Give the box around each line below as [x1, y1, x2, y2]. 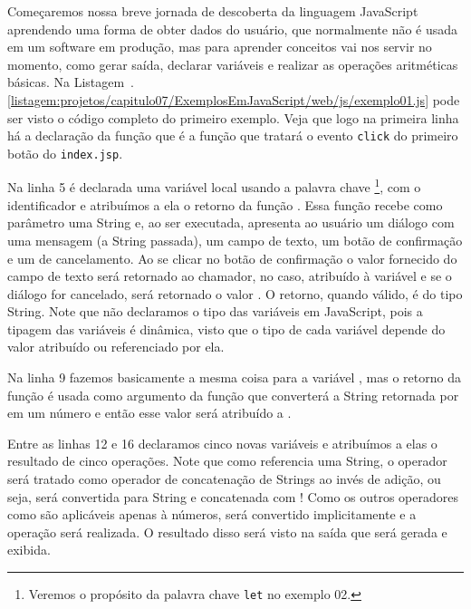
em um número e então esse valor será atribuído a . [7, 403, 292, 422]
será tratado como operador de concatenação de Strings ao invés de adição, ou [7, 469, 441, 488]
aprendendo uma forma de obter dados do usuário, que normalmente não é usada [7, 19, 458, 38]
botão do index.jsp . [7, 143, 123, 162]
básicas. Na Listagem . [7, 72, 135, 92]
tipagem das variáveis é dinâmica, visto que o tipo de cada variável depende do [7, 319, 446, 338]
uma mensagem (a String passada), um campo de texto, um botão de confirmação [7, 230, 463, 249]
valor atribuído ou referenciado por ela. [7, 337, 225, 356]
